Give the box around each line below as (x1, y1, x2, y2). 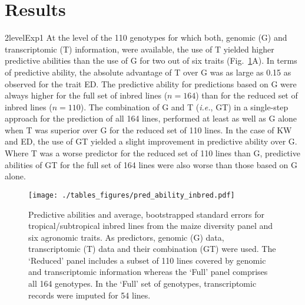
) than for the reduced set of (195, 89, 298, 101)
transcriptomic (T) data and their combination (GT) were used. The (28, 242, 276, 255)
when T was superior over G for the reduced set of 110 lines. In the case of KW (5, 123, 292, 136)
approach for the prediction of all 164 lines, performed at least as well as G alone (5, 112, 297, 124)
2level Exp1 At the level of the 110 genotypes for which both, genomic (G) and (5, 31, 287, 44)
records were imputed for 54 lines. (28, 288, 151, 301)
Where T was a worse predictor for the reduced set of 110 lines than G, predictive (5, 147, 300, 159)
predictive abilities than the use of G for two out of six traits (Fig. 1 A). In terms (5, 54, 297, 67)
